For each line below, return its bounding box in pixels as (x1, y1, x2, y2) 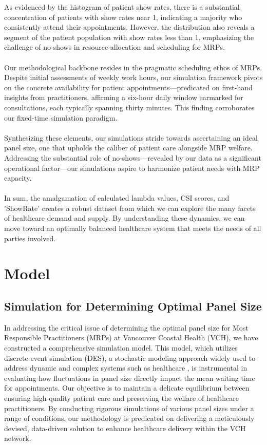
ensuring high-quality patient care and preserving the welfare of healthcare (4, 392, 239, 403)
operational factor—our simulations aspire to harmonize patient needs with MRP (4, 162, 260, 173)
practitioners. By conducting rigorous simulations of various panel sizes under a (4, 402, 254, 413)
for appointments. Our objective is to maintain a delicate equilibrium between (4, 382, 250, 393)
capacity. (4, 172, 32, 183)
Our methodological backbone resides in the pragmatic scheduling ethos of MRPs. (4, 62, 262, 72)
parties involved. (4, 233, 56, 243)
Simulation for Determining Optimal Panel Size (4, 298, 262, 314)
